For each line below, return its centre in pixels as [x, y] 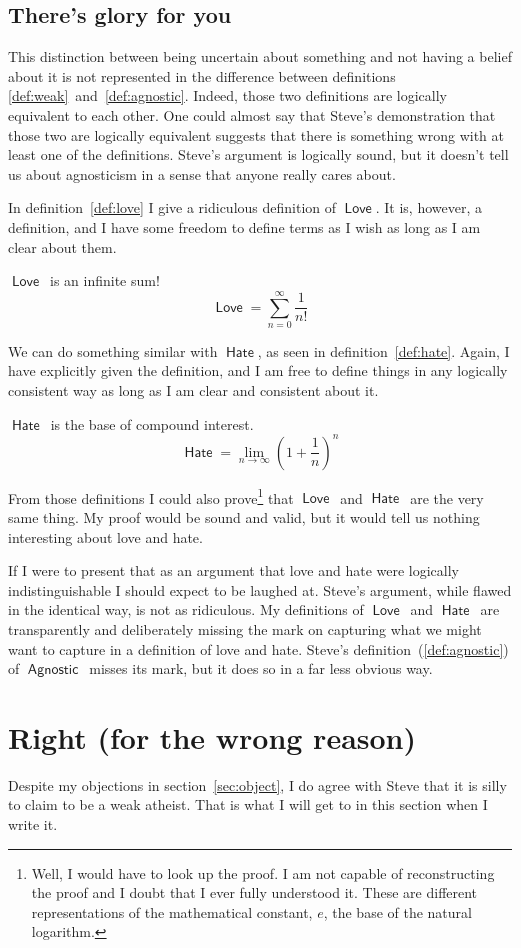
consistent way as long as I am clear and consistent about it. [193, 390]
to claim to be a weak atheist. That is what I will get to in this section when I [248, 804]
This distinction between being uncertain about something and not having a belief [260, 56]
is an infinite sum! [105, 280]
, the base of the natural [397, 911]
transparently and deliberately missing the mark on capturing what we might [245, 628]
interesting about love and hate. [105, 536]
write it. [33, 824]
